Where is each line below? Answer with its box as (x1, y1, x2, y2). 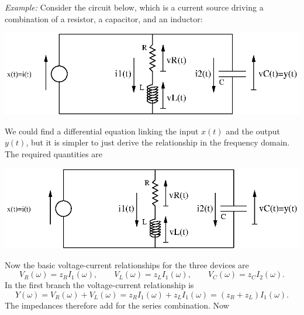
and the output (226, 124, 280, 137)
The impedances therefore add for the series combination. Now (5, 299, 229, 311)
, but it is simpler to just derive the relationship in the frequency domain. (26, 136, 290, 148)
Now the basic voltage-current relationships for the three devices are (5, 258, 249, 271)
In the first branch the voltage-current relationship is (5, 279, 194, 291)
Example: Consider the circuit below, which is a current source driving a (5, 1, 264, 13)
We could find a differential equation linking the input (5, 124, 199, 137)
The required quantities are (5, 148, 103, 160)
